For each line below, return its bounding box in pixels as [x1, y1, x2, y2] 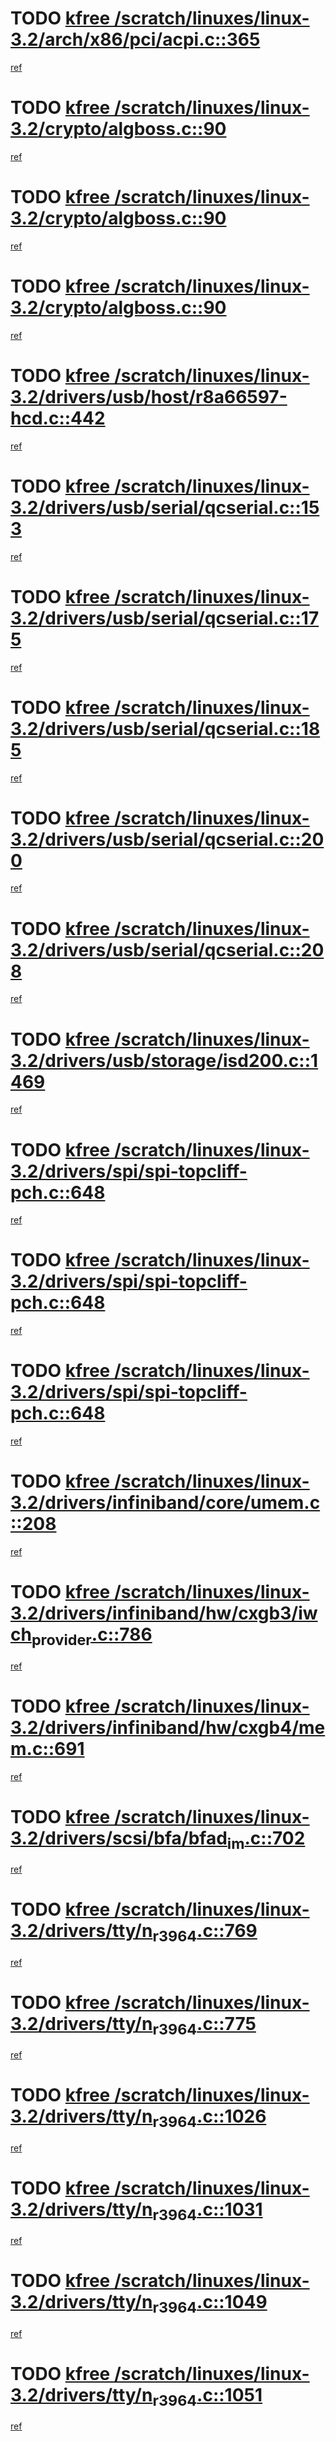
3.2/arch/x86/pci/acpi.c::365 [10, 28, 261, 51]
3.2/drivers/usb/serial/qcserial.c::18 [10, 717, 321, 740]
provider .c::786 [31, 1623, 153, 1649]
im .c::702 [226, 1827, 306, 1853]
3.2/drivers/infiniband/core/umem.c [10, 1492, 321, 1514]
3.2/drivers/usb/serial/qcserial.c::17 [10, 607, 320, 629]
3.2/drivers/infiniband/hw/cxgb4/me [10, 1716, 326, 1739]
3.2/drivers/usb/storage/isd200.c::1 [10, 1049, 319, 1072]
